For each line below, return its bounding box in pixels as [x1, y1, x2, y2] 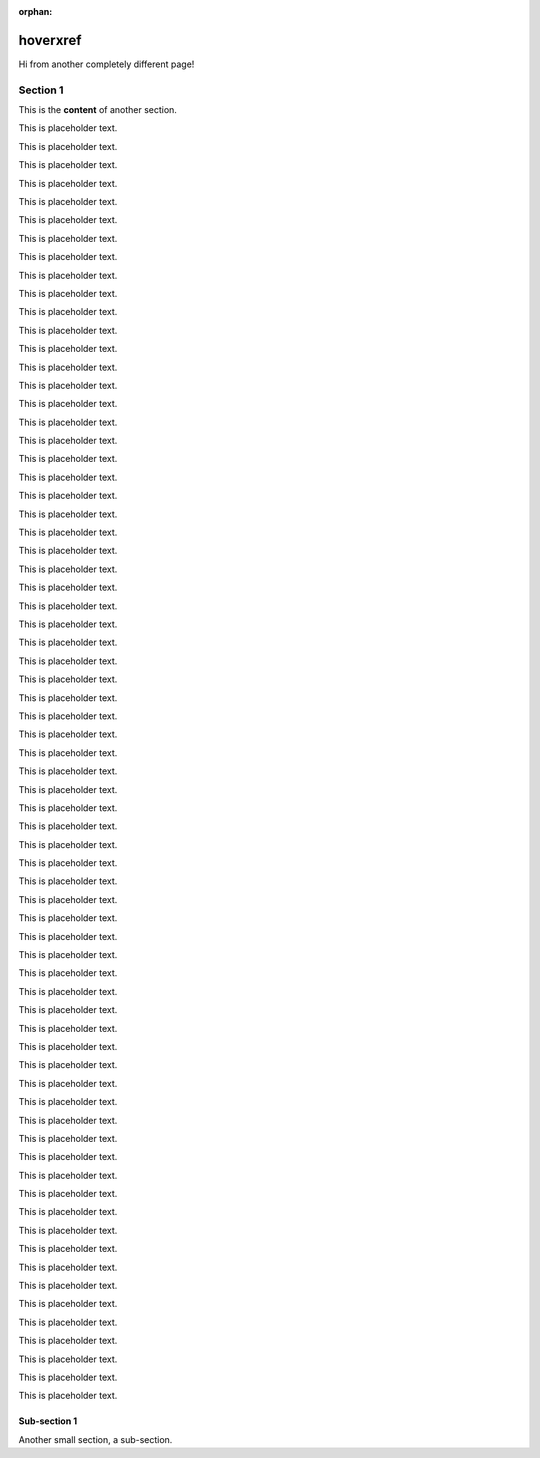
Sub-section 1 [18, 1415, 78, 1427]
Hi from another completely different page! [18, 58, 195, 70]
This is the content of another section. [18, 104, 177, 116]
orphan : [18, 6, 53, 17]
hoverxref [18, 31, 82, 49]
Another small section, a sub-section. [18, 1433, 173, 1445]
